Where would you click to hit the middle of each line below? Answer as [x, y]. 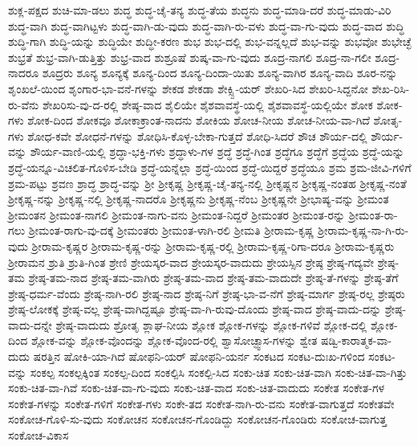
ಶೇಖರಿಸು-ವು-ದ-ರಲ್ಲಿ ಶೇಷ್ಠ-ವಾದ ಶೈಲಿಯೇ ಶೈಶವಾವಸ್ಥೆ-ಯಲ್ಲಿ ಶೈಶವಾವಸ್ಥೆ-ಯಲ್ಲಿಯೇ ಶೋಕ [207, 104]
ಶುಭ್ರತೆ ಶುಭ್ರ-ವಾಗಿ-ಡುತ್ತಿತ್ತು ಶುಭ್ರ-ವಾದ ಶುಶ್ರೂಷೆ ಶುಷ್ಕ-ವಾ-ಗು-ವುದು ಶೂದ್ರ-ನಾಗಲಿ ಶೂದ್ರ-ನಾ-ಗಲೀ [190, 57]
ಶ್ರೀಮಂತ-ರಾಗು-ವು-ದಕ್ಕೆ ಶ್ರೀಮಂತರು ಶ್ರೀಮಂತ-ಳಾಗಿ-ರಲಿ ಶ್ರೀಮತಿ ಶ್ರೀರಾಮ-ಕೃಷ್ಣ [171, 230]
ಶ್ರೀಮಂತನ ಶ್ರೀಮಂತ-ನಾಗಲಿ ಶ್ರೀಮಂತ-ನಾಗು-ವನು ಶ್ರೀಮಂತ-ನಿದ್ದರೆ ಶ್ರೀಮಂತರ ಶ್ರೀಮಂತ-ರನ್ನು [177, 214]
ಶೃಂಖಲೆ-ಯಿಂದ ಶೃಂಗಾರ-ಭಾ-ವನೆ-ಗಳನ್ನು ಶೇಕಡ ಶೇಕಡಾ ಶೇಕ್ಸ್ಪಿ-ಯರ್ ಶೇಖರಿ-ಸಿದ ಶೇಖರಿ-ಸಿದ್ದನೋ [188, 88]
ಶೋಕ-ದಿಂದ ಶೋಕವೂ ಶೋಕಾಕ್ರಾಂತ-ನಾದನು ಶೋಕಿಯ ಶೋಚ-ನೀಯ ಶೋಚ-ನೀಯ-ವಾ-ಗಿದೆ [199, 120]
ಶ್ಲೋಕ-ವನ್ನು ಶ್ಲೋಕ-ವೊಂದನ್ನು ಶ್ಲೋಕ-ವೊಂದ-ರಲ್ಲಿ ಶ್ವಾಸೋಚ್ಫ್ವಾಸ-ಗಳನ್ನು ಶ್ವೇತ [174, 340]
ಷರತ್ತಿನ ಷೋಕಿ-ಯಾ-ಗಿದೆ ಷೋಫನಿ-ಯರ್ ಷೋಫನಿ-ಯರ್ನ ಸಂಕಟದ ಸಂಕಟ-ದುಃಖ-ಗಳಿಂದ [199, 356]
